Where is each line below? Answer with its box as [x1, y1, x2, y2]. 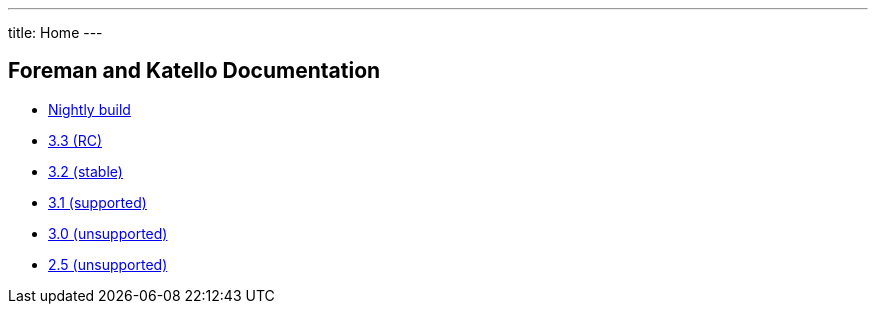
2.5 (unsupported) [48, 255, 168, 273]
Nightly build [48, 100, 131, 118]
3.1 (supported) [48, 193, 147, 211]
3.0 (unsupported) [48, 224, 168, 242]
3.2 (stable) [48, 162, 123, 180]
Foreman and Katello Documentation [8, 58, 381, 84]
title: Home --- [8, 24, 103, 41]
